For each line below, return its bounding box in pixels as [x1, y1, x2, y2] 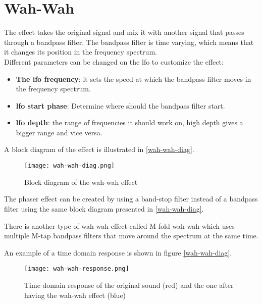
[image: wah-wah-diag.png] [24, 162, 115, 170]
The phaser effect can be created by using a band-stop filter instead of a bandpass [4, 193, 258, 204]
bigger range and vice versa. [16, 127, 102, 137]
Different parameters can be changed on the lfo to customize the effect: [4, 56, 224, 67]
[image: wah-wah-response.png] [24, 265, 129, 273]
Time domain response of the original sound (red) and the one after [24, 279, 234, 290]
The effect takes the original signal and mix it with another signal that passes [4, 27, 244, 37]
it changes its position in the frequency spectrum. [4, 46, 157, 57]
